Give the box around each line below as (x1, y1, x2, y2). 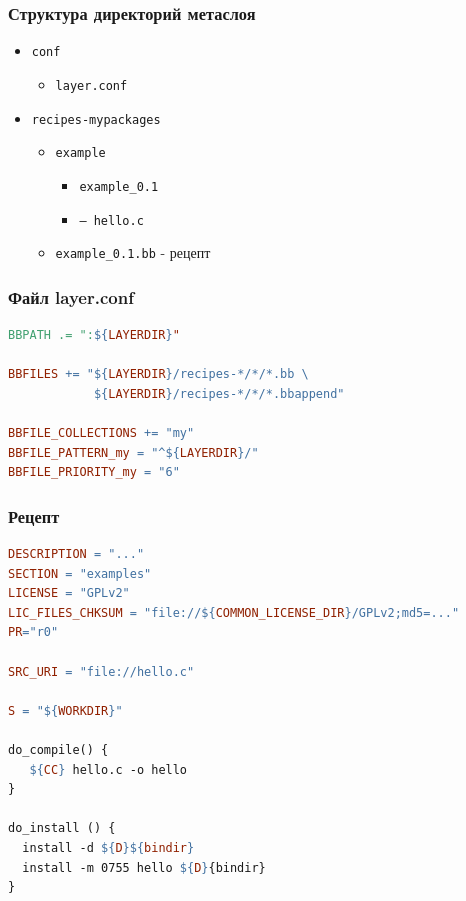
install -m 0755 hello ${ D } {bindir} (22, 860, 266, 875)
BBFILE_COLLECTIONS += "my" (8, 426, 195, 440)
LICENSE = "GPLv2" (8, 586, 130, 601)
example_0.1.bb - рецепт (55, 242, 211, 263)
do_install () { (8, 821, 116, 836)
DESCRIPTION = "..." (8, 547, 145, 561)
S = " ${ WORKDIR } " (8, 703, 123, 718)
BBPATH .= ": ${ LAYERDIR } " (8, 328, 180, 343)
